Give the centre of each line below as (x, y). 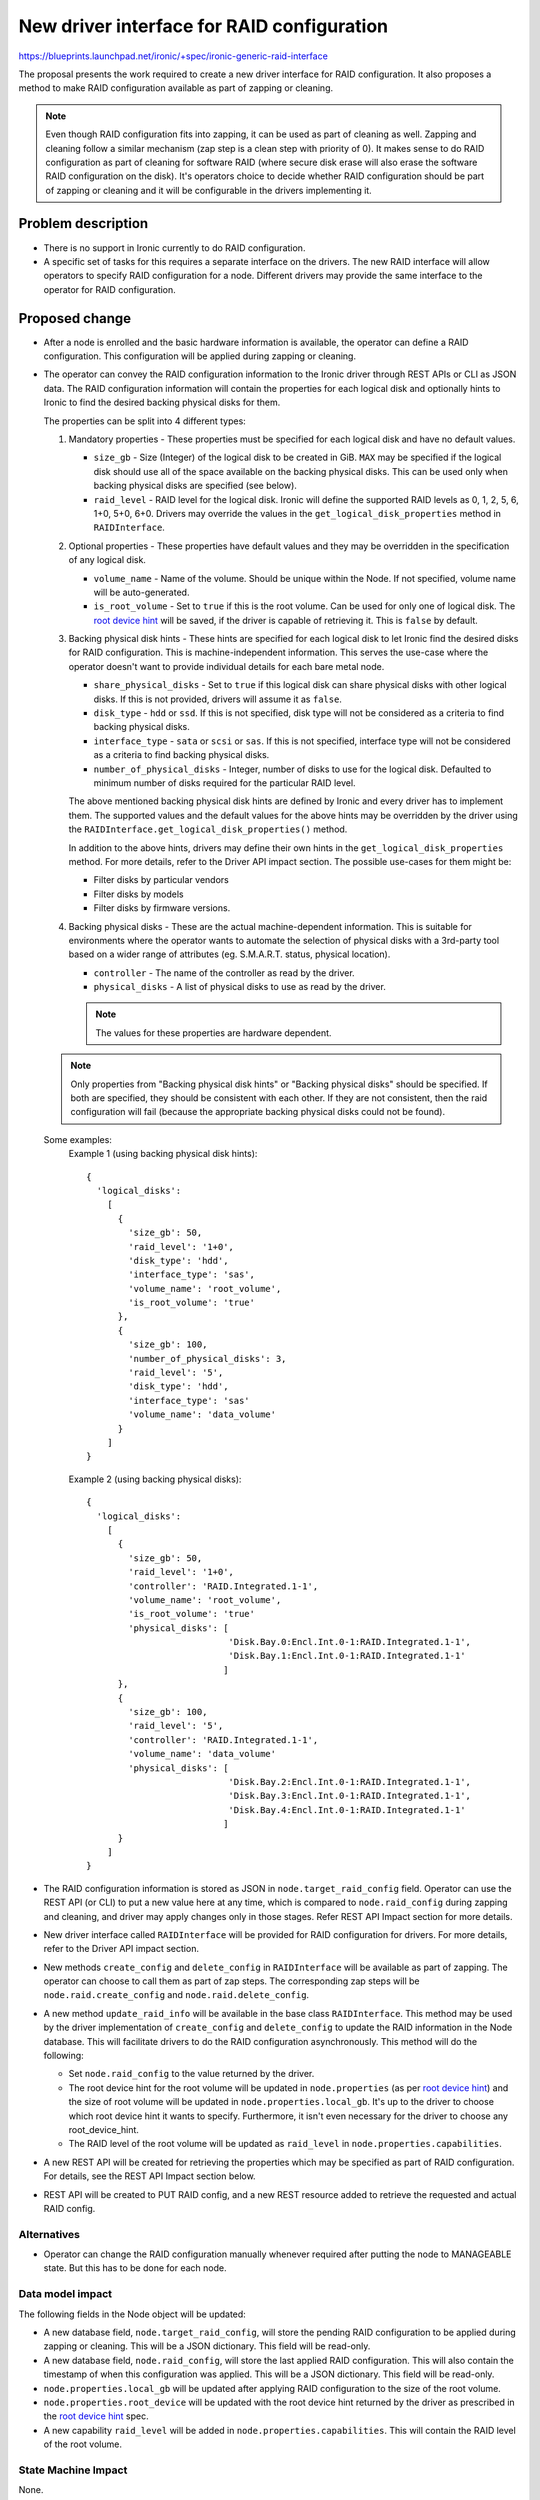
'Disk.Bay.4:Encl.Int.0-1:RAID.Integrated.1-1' (347, 1809)
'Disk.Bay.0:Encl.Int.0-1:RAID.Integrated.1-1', (350, 1642)
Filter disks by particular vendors (161, 880)
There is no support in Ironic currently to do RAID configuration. (174, 247)
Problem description (83, 223)
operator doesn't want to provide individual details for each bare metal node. (226, 666)
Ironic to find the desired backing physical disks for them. (162, 402)
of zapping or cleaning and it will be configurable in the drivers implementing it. (208, 190)
